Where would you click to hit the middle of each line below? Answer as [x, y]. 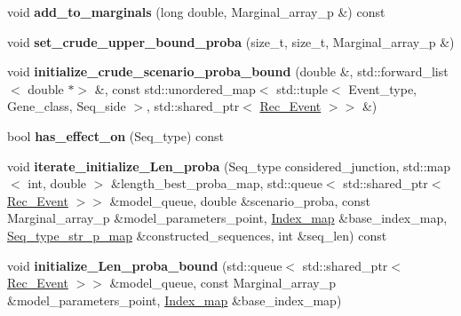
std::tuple [302, 88]
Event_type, [382, 88]
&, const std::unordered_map [175, 88]
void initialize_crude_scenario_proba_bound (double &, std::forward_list [228, 71]
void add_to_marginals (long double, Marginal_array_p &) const [196, 12]
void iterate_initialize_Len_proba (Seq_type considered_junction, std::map [229, 166]
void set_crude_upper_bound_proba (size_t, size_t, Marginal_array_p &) [231, 41]
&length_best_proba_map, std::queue [217, 183]
